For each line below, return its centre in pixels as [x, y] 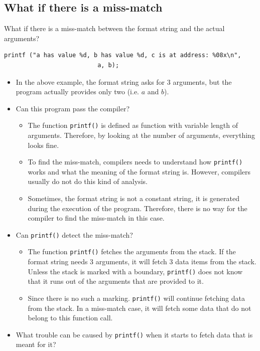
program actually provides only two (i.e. [78, 92]
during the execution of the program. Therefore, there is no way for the [138, 208]
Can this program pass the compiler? [73, 108]
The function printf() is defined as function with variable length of [133, 125]
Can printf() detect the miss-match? [74, 234]
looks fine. [43, 145]
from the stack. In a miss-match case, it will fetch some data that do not [140, 308]
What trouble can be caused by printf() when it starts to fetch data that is [134, 334]
